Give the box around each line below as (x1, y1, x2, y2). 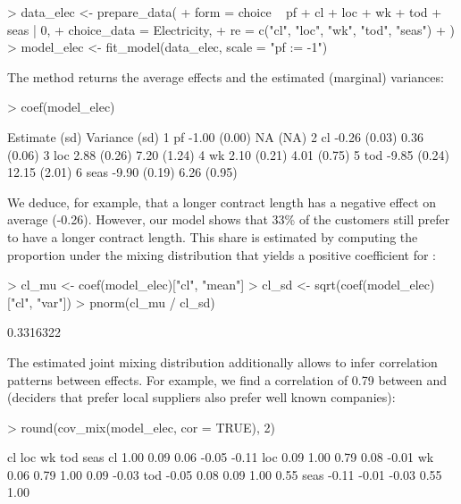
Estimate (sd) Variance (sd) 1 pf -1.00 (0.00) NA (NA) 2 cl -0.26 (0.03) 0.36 (7, 127, 423, 146)
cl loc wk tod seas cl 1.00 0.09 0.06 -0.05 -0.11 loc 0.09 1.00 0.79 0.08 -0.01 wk (7, 448, 434, 466)
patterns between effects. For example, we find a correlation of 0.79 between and (7, 370, 448, 389)
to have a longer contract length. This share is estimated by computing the (7, 227, 418, 246)
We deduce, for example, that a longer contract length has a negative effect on (7, 192, 437, 211)
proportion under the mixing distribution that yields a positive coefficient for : (7, 245, 436, 264)
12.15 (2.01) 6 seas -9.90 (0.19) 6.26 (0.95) (7, 163, 238, 181)
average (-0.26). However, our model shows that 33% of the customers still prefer (7, 210, 450, 229)
